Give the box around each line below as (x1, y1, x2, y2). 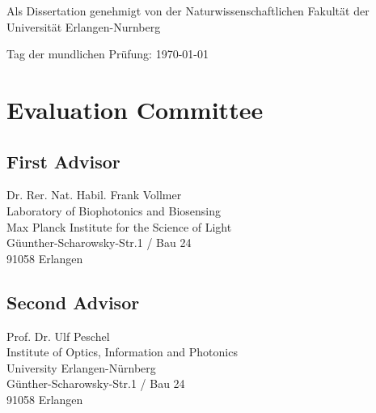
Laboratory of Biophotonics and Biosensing (6, 202, 221, 219)
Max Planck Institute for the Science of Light (6, 218, 232, 235)
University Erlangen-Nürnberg (6, 359, 156, 376)
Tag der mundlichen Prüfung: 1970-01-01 (6, 45, 209, 62)
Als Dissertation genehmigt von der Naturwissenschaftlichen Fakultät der (6, 2, 370, 19)
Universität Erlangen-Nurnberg (6, 18, 161, 35)
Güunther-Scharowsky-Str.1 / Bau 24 (6, 234, 192, 251)
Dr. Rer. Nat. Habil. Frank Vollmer (6, 186, 182, 203)
